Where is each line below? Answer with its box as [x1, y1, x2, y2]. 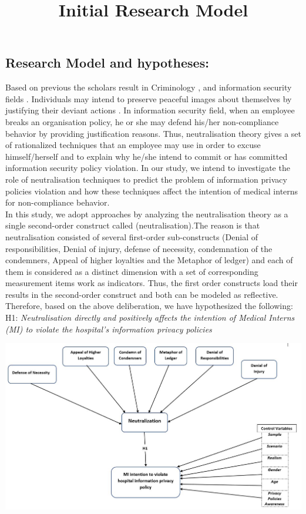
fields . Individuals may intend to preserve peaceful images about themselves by [5, 92, 292, 105]
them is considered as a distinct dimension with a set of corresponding [5, 265, 258, 277]
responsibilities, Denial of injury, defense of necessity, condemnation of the [5, 242, 273, 254]
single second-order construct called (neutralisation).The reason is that [5, 219, 260, 231]
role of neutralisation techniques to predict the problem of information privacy [5, 173, 287, 185]
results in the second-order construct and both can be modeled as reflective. [5, 288, 278, 300]
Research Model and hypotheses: [5, 53, 209, 72]
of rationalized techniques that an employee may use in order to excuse [5, 139, 261, 151]
